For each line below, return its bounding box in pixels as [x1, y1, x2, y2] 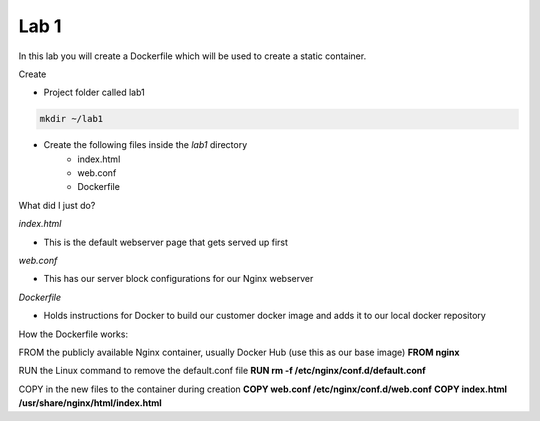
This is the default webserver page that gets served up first [43, 236, 289, 248]
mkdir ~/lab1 [39, 113, 104, 125]
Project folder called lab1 [43, 86, 145, 99]
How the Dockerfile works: [18, 328, 129, 340]
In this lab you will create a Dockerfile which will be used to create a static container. [18, 50, 367, 62]
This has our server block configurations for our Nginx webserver [43, 273, 314, 285]
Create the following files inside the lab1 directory [43, 139, 248, 151]
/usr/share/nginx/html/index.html [18, 397, 162, 409]
